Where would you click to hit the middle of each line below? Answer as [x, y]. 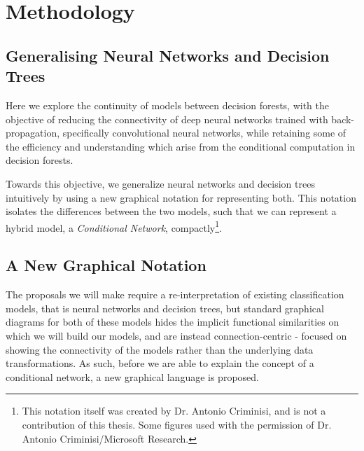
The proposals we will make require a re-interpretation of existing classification [175, 294]
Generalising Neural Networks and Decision [168, 55]
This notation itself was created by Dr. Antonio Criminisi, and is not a [174, 411]
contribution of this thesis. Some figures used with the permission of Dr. [177, 424]
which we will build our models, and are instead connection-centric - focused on [176, 335]
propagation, [33, 133]
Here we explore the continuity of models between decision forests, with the [167, 105]
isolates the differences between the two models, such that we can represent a [171, 211]
